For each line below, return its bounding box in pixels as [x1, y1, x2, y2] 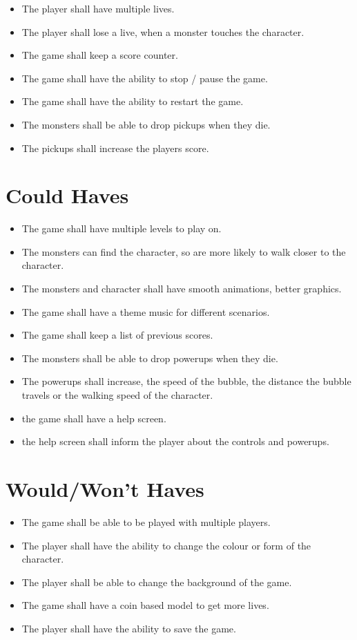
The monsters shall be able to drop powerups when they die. [21, 350, 278, 365]
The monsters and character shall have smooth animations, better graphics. [21, 281, 342, 296]
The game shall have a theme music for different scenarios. [21, 304, 270, 319]
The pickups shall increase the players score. [21, 140, 209, 155]
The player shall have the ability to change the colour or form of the [21, 538, 311, 552]
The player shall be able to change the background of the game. [21, 574, 292, 589]
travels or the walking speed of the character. [21, 388, 213, 402]
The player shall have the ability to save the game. [21, 621, 236, 635]
